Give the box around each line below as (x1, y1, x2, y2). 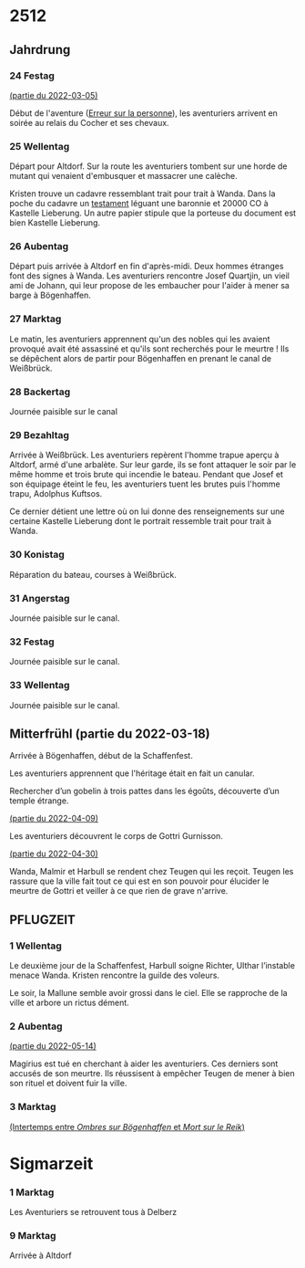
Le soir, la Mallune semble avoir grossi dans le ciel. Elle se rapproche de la (9, 988, 289, 999)
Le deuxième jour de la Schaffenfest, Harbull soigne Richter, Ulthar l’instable (9, 960, 296, 971)
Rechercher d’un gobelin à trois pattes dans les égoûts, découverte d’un (9, 786, 280, 797)
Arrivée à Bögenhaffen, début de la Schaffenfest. (9, 750, 193, 761)
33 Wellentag (9, 679, 70, 692)
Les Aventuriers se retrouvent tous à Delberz (9, 1207, 178, 1218)
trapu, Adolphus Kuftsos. (9, 488, 103, 499)
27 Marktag (9, 312, 62, 325)
